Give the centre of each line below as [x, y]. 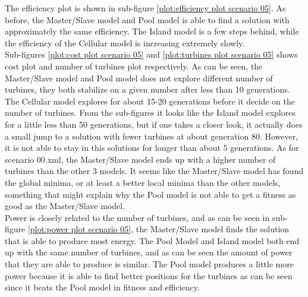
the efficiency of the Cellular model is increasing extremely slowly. [125, 42]
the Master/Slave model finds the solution [213, 229]
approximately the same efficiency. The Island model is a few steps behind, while [152, 31]
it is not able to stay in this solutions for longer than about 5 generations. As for [152, 148]
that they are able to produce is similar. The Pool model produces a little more [149, 264]
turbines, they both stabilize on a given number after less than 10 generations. [147, 89]
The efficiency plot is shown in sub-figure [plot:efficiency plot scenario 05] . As [145, 8]
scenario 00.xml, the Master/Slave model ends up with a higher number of [140, 159]
